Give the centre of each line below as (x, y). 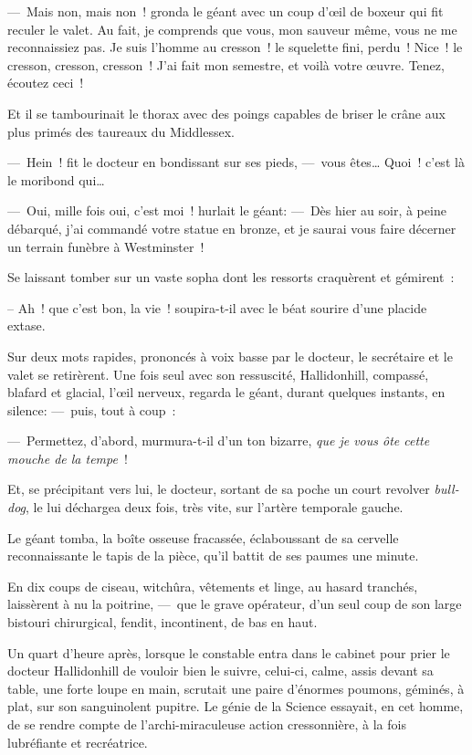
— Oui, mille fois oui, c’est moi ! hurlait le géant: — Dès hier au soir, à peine (227, 210)
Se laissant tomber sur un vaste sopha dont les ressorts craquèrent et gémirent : (231, 277)
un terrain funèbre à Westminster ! (106, 246)
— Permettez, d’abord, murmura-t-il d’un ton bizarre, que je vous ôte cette (219, 440)
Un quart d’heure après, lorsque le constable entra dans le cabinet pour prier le (229, 652)
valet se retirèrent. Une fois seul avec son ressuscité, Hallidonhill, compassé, (218, 374)
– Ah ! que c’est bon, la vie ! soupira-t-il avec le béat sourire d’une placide (217, 307)
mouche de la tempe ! (68, 458)
